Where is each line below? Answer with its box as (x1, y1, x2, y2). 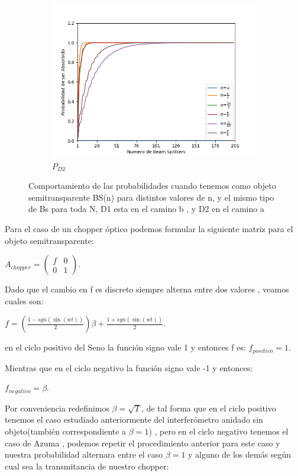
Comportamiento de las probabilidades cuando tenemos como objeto (28, 179, 276, 192)
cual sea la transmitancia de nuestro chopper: (5, 459, 169, 472)
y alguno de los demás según (188, 448, 291, 461)
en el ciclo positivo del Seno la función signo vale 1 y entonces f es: (5, 341, 246, 353)
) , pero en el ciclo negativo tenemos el (148, 425, 289, 438)
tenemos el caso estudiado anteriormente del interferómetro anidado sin (5, 413, 263, 426)
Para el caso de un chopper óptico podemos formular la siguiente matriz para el (5, 222, 293, 234)
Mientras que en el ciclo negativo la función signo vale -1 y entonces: (5, 361, 253, 374)
